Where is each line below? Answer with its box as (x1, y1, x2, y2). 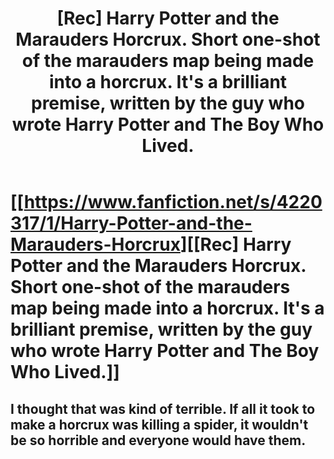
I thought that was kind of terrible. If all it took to (10, 400, 316, 417)
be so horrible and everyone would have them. (10, 432, 307, 449)
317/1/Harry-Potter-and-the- (10, 212, 253, 235)
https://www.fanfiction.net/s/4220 (23, 191, 323, 214)
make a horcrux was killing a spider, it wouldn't (10, 416, 309, 433)
